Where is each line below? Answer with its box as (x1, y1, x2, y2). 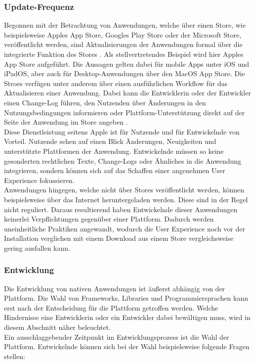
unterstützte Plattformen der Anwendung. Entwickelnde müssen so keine (4, 145, 224, 156)
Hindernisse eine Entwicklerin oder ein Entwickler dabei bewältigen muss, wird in (4, 312, 251, 322)
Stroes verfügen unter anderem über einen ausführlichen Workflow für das (4, 78, 228, 88)
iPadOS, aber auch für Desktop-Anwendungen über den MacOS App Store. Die (4, 68, 245, 79)
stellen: (4, 351, 25, 361)
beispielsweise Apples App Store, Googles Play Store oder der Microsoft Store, (4, 29, 242, 40)
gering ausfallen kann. (4, 242, 70, 253)
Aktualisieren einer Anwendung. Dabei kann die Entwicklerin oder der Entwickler (4, 88, 251, 98)
